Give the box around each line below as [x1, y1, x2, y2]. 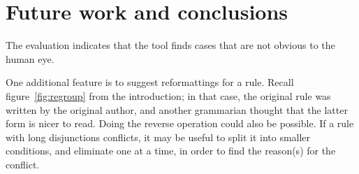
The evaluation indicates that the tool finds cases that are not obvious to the [6, 38, 335, 52]
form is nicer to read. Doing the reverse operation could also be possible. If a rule [6, 116, 354, 131]
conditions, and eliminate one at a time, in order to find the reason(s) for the [6, 143, 336, 158]
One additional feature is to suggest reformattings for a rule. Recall [6, 75, 294, 89]
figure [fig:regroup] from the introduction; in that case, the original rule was [6, 88, 331, 103]
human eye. [6, 51, 54, 66]
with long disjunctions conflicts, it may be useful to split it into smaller [6, 129, 311, 144]
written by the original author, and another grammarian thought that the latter [6, 102, 348, 117]
